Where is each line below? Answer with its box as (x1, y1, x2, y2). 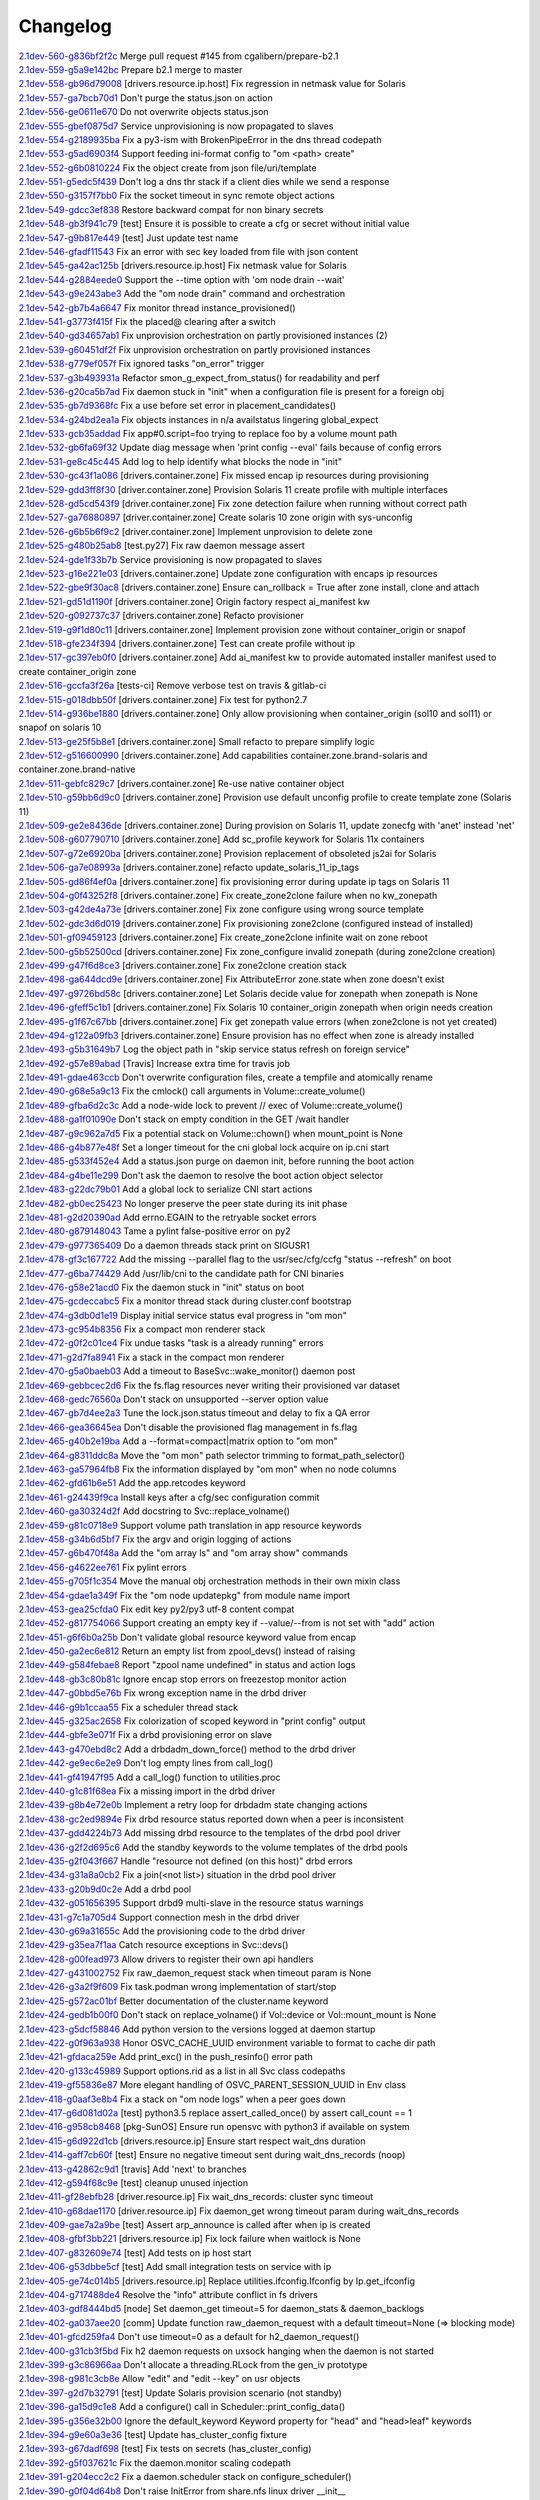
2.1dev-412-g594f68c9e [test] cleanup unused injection (18, 2176, 249, 2189)
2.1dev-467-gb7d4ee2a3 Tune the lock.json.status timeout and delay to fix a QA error (18, 1407, 371, 1419)
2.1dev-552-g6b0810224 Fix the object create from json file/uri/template (18, 161, 317, 174)
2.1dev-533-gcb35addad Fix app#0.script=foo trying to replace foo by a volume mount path (18, 428, 398, 440)
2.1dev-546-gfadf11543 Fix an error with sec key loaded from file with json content (18, 246, 359, 258)
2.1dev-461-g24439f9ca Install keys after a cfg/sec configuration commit (18, 1491, 320, 1503)
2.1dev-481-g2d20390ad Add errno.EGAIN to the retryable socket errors (18, 1211, 317, 1223)
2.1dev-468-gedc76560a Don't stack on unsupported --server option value (18, 1393, 329, 1405)
